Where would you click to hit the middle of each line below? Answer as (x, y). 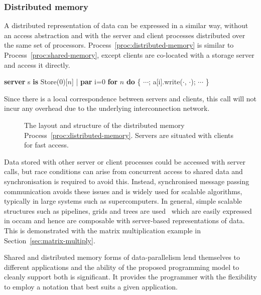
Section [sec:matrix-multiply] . (50, 240)
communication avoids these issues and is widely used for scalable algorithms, (123, 191)
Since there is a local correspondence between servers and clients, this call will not (130, 98)
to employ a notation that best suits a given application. (91, 286)
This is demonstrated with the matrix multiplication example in (102, 230)
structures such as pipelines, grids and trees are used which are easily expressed (128, 210)
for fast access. (46, 145)
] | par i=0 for (95, 82)
